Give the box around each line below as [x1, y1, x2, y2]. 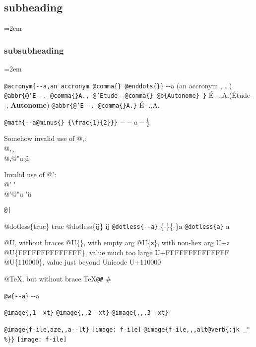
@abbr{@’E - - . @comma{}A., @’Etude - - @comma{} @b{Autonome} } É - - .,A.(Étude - [4, 90, 253, 100]
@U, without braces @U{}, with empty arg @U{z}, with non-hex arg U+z [4, 237, 230, 248]
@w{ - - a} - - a [4, 290, 40, 300]
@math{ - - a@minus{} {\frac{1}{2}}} [4, 119, 118, 126]
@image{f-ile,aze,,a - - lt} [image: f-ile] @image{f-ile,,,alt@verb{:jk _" [4, 326, 251, 334]
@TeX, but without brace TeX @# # [4, 274, 112, 284]
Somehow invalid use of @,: [4, 133, 86, 143]
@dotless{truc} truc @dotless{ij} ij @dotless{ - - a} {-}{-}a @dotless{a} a [4, 220, 230, 231]
